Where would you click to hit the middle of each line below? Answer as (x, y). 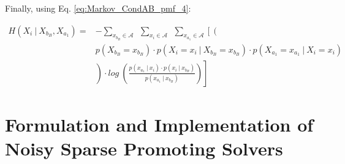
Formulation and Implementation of (159, 124)
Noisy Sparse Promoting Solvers (144, 148)
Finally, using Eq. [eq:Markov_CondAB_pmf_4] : (98, 8)
